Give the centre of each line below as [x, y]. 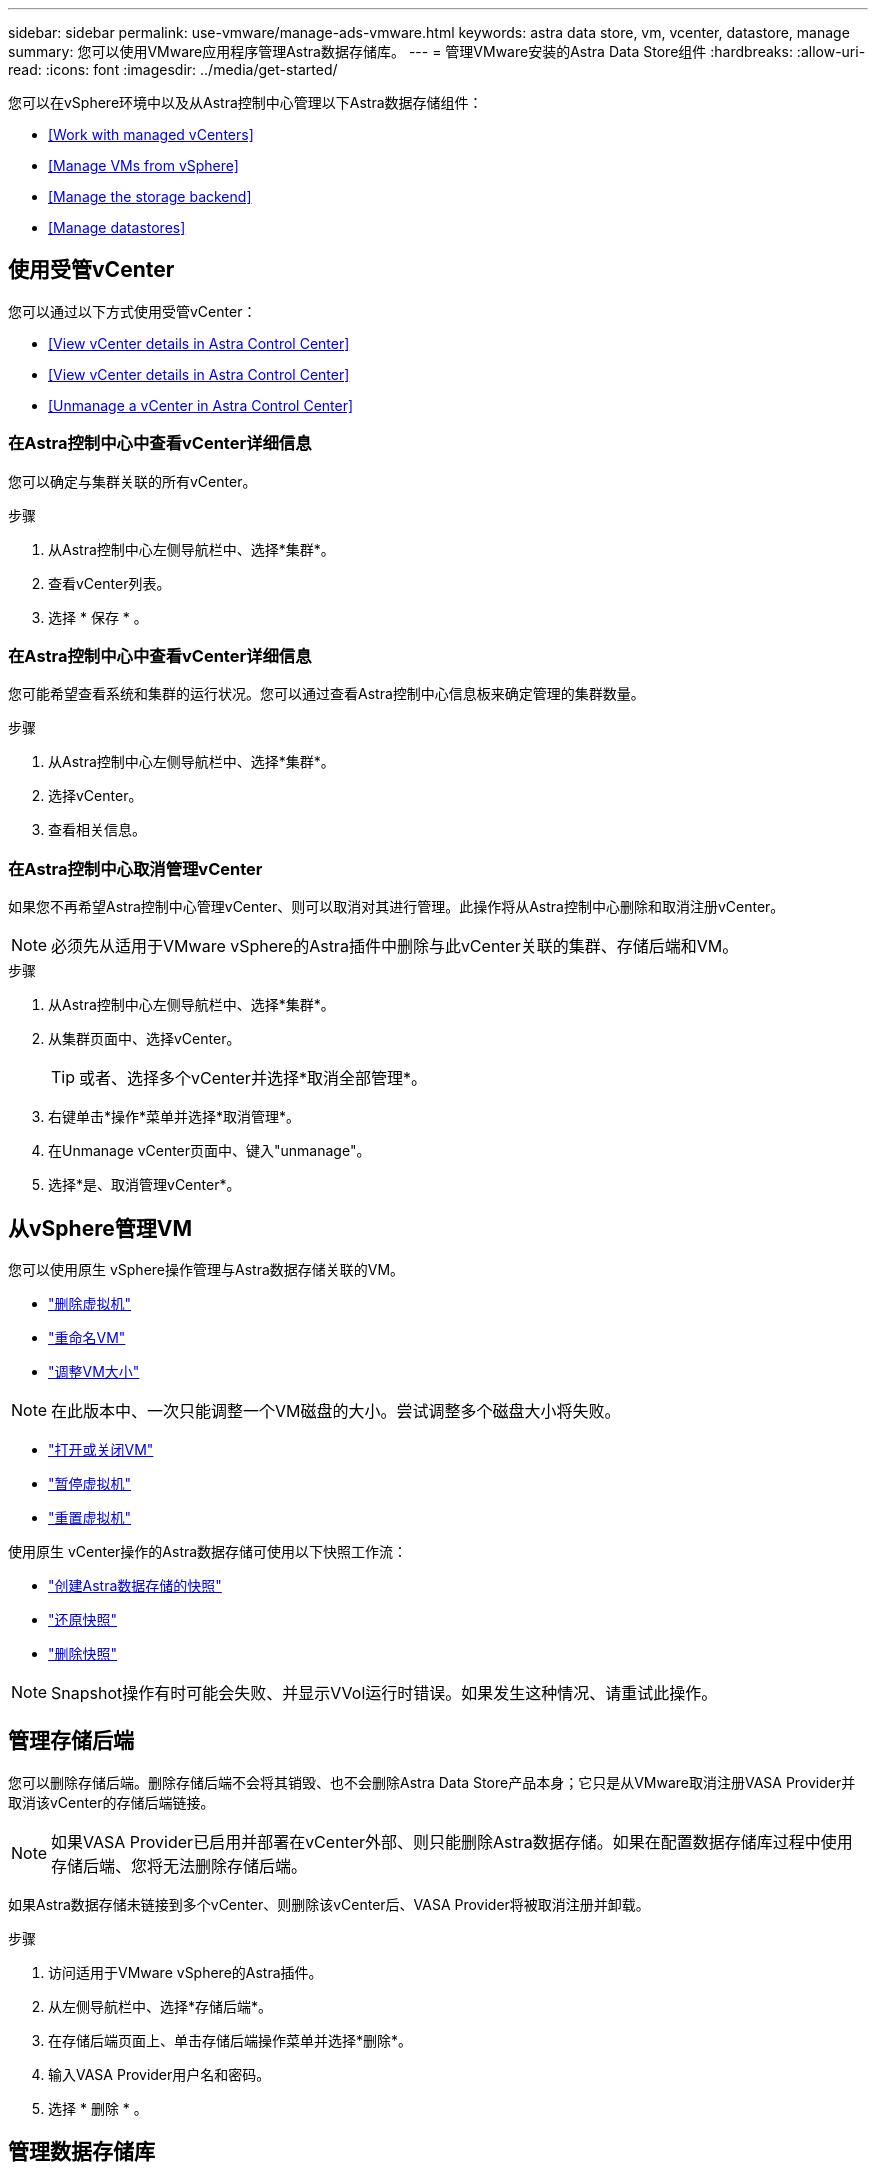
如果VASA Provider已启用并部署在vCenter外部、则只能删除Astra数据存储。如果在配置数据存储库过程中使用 [452, 1841]
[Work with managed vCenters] [151, 134]
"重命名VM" [87, 1337]
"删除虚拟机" [90, 1303]
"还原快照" [83, 1619]
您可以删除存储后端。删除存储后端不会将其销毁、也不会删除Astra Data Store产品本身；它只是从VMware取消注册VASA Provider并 [432, 1782]
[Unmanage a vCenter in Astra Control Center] [201, 405]
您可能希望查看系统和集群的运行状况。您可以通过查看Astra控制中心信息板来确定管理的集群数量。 [326, 694]
